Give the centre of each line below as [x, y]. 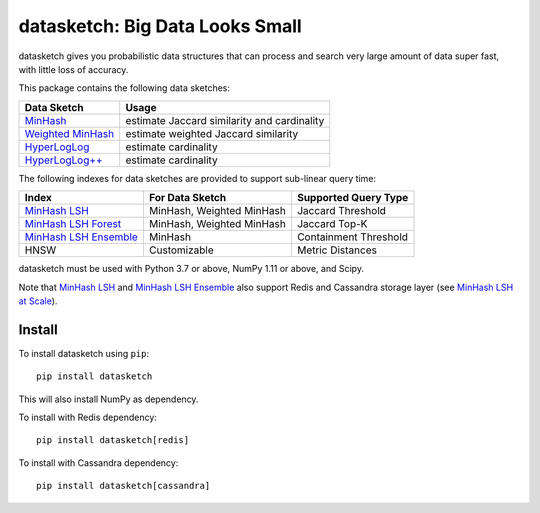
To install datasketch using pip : [84, 353]
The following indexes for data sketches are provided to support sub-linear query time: [197, 178]
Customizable [181, 250]
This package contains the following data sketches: [124, 88]
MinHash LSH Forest [73, 224]
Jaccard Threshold [341, 211]
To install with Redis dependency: [87, 417]
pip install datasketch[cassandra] [123, 486]
